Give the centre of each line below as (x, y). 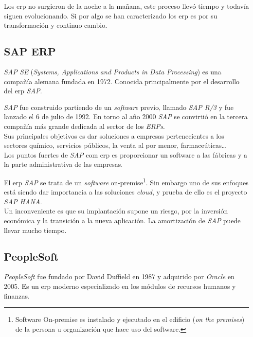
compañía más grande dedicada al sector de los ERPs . (84, 126)
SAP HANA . (23, 201)
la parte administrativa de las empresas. (63, 164)
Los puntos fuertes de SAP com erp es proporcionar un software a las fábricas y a (126, 154)
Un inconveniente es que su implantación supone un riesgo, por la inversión (116, 211)
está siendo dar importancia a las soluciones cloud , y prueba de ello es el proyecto (126, 192)
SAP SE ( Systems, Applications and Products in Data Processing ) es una (113, 71)
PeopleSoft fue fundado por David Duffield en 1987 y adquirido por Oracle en (119, 276)
